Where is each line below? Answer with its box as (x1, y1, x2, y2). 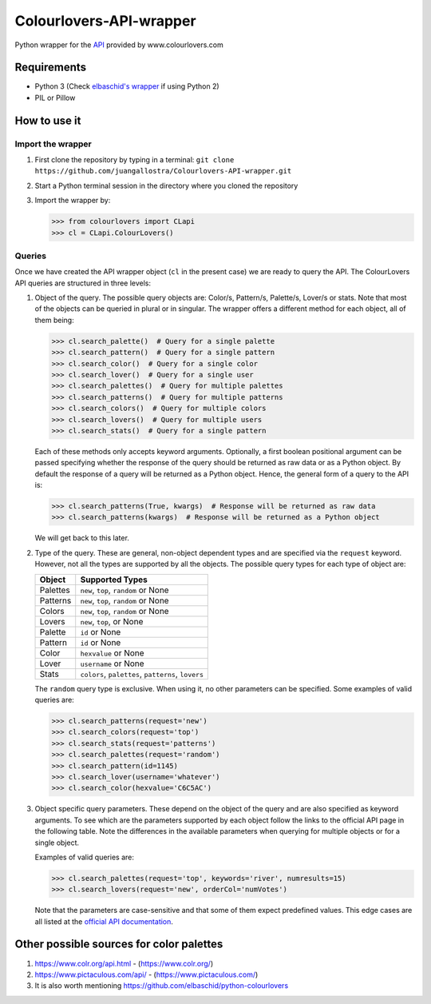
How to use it (14, 114, 81, 127)
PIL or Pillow (34, 93, 76, 102)
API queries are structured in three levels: (14, 278, 152, 288)
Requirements (14, 61, 87, 74)
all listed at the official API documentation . (34, 916, 173, 926)
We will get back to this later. (34, 533, 129, 543)
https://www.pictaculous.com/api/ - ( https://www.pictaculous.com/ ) (34, 970, 259, 979)
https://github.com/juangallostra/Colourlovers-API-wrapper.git (34, 166, 292, 176)
